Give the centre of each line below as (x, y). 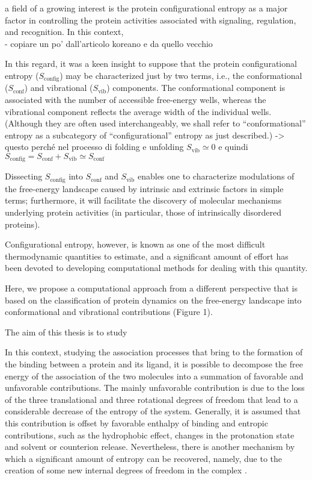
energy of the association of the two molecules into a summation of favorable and (154, 376)
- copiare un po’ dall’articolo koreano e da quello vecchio (109, 43)
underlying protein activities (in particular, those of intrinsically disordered (143, 212)
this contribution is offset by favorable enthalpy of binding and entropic (136, 422)
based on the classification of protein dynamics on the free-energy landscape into (153, 300)
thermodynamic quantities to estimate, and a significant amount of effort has (147, 256)
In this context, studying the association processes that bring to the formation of (154, 352)
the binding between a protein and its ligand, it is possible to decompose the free (154, 364)
